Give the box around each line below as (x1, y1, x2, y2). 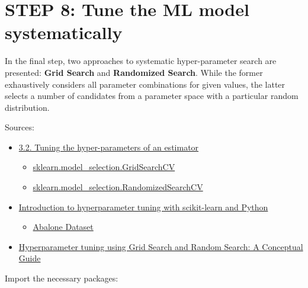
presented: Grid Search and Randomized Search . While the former (5, 66, 263, 78)
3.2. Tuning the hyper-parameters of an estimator (18, 140, 199, 153)
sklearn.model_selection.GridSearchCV (33, 161, 175, 173)
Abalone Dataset (33, 220, 94, 233)
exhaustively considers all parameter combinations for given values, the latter (5, 78, 285, 90)
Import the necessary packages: (5, 272, 118, 284)
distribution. (5, 101, 50, 113)
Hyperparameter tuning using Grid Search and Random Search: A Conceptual (18, 240, 303, 252)
